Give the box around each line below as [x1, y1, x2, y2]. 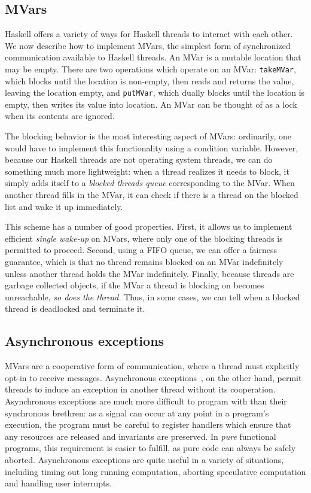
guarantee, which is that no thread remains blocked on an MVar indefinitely [5, 255, 283, 268]
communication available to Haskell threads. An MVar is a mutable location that [5, 51, 301, 63]
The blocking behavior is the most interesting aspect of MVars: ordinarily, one [5, 130, 291, 142]
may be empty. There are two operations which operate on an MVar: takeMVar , [5, 62, 296, 75]
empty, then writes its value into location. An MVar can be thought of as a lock [5, 98, 297, 110]
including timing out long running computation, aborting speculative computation [5, 465, 306, 477]
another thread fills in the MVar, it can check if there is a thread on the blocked [5, 188, 298, 201]
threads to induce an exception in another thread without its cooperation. [5, 383, 276, 395]
